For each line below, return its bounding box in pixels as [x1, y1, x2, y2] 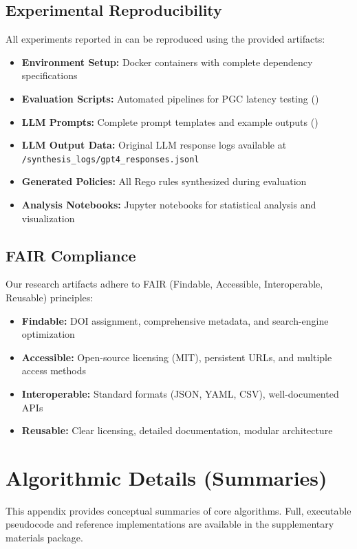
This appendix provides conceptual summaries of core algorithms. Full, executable [6, 503, 351, 517]
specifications [21, 68, 78, 83]
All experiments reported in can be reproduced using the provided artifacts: [6, 32, 325, 46]
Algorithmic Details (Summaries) [6, 463, 327, 491]
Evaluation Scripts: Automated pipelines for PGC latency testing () [21, 91, 319, 105]
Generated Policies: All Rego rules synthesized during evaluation [21, 174, 307, 189]
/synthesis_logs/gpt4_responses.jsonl [21, 154, 199, 164]
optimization [21, 327, 75, 341]
